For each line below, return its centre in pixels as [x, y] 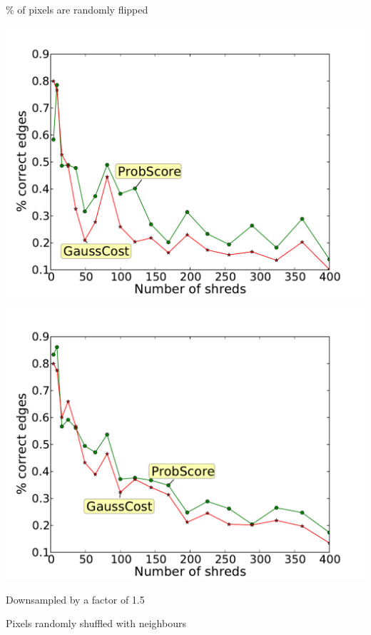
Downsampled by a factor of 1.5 [75, 599]
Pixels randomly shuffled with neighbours [96, 623]
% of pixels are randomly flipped [77, 9]
